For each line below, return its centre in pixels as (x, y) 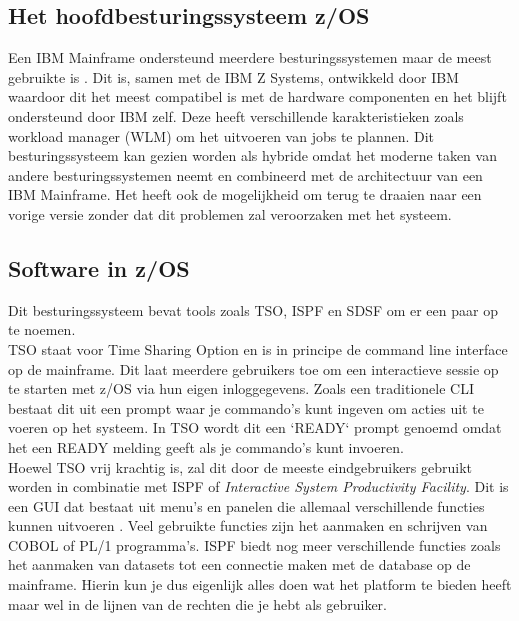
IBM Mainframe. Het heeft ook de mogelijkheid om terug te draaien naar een (245, 194)
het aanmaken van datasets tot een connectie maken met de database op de (239, 564)
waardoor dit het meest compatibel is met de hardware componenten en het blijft (257, 96)
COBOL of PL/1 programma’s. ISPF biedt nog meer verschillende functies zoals (254, 544)
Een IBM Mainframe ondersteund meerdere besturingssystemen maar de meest (250, 57)
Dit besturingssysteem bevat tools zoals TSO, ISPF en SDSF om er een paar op (253, 309)
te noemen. (42, 329)
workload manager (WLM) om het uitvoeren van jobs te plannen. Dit (221, 135)
